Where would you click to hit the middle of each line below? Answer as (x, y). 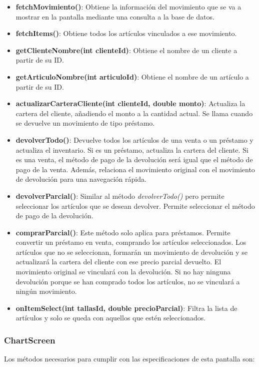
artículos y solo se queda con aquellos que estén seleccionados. (111, 318)
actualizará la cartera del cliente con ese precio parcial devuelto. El (118, 262)
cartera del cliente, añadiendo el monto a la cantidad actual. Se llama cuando (134, 113)
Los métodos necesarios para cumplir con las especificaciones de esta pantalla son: (129, 359)
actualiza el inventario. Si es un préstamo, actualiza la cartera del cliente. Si (132, 149)
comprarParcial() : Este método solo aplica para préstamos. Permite (123, 232)
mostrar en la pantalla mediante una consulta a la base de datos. (115, 16)
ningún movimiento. (46, 291)
